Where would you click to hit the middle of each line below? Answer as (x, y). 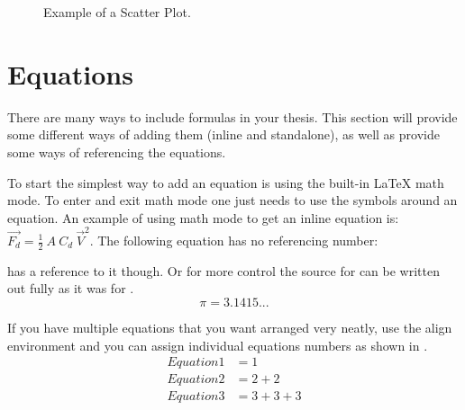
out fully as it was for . (71, 288)
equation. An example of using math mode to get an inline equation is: (203, 217)
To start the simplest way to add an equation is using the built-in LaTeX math (226, 182)
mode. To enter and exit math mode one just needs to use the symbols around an (232, 200)
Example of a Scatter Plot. (117, 12)
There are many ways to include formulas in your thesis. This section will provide (232, 116)
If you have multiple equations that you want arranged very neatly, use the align (230, 328)
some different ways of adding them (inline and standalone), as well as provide (223, 134)
